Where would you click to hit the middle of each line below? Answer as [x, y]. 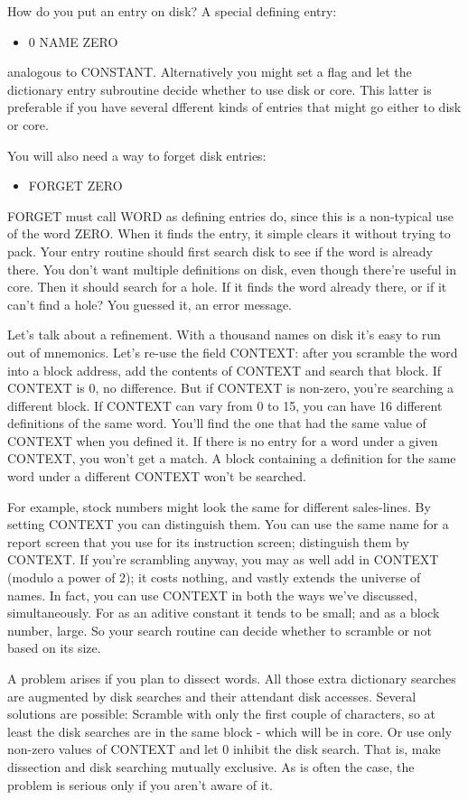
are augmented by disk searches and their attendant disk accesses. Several [212, 696]
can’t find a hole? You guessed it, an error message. [150, 304]
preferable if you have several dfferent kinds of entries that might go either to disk [234, 107]
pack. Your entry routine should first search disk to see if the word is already [220, 251]
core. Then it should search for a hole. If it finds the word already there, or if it [227, 287]
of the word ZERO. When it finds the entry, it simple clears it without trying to [229, 233]
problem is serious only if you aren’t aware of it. [140, 784]
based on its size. [54, 648]
